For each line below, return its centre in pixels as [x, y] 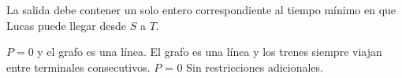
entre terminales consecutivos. [78, 67]
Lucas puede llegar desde [67, 25]
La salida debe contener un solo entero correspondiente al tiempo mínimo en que [201, 9]
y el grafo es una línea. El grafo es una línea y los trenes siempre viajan [210, 52]
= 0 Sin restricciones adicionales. [244, 67]
